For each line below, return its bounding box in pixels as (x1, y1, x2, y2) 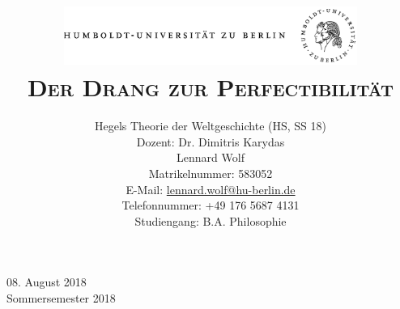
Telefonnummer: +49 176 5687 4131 (121, 197, 300, 214)
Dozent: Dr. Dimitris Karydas (136, 133, 285, 150)
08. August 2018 (6, 273, 87, 290)
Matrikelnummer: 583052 (148, 165, 273, 182)
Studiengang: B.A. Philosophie (134, 212, 287, 229)
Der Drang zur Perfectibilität (27, 70, 394, 104)
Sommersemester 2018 (6, 289, 116, 306)
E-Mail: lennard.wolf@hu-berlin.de (126, 180, 296, 197)
